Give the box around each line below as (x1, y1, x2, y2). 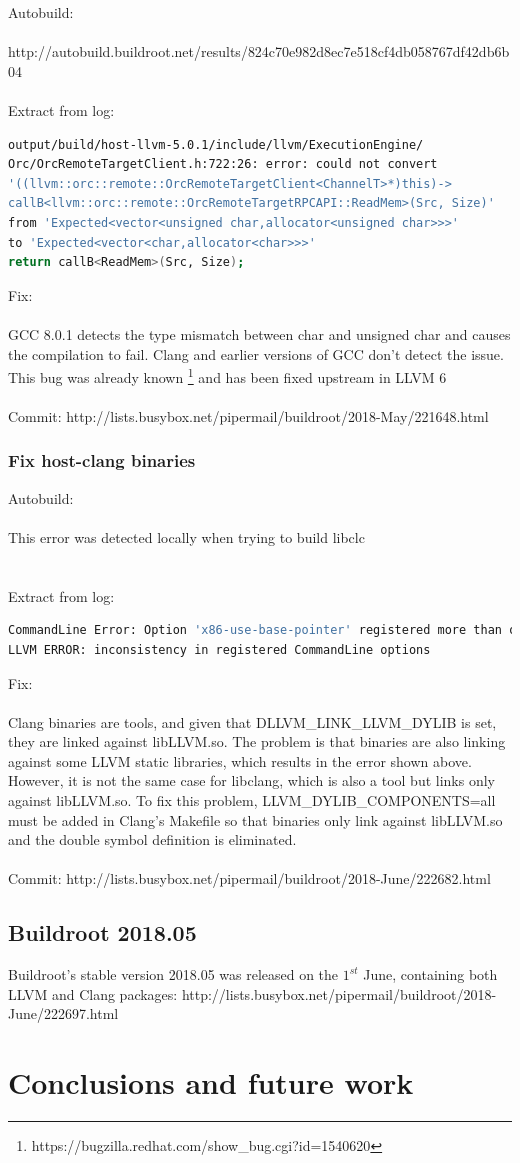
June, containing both (363, 964, 498, 985)
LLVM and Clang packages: (8, 983, 178, 1004)
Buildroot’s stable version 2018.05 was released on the (8, 964, 339, 985)
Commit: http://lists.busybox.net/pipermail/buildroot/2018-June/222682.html (8, 868, 491, 889)
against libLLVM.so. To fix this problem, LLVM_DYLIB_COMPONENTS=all (8, 790, 496, 811)
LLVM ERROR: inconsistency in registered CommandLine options (8, 642, 431, 657)
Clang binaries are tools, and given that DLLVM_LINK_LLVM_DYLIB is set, (8, 711, 497, 732)
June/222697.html (8, 1003, 119, 1024)
